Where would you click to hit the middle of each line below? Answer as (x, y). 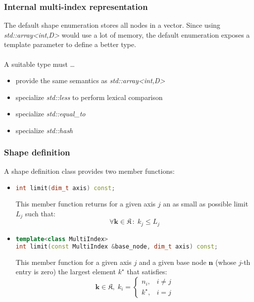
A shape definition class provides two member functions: (89, 171)
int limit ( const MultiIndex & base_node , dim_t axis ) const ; (117, 246)
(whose (226, 262)
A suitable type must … (39, 64)
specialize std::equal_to (51, 114)
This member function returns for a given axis (86, 204)
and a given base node (173, 262)
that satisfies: (147, 272)
